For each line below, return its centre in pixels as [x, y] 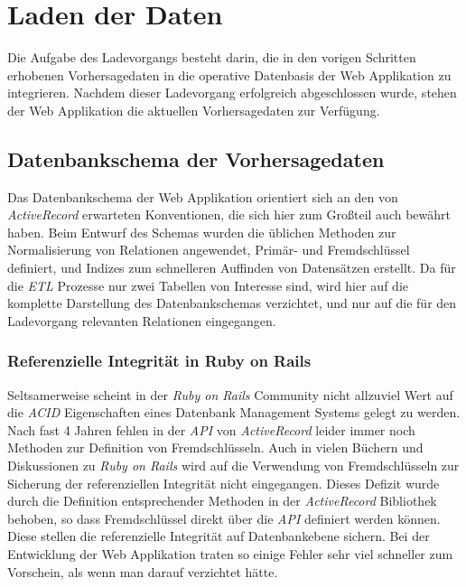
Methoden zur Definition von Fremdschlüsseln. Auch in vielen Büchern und [215, 447]
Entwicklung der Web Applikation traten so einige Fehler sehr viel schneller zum [230, 554]
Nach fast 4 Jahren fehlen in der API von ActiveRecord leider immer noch [211, 429]
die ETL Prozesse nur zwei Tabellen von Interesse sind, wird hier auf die [208, 285]
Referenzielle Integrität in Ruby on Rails [159, 361]
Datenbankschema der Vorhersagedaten [196, 158]
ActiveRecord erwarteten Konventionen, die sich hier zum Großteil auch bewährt [229, 214]
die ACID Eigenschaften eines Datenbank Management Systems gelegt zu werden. [234, 412]
